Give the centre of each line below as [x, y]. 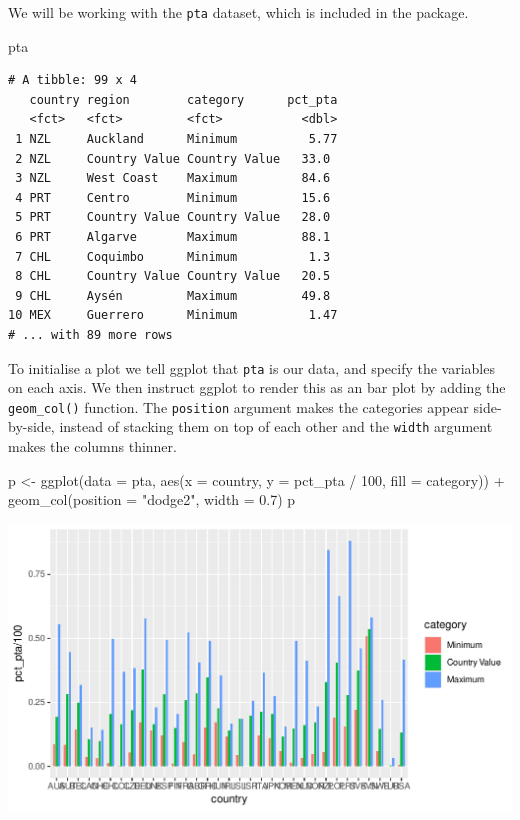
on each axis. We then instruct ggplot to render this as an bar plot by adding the [257, 387]
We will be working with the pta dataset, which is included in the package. [238, 12]
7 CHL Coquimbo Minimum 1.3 [173, 256]
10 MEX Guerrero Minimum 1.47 [173, 315]
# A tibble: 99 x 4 [72, 80]
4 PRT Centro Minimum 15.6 [173, 197]
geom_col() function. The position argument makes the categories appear [238, 406]
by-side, [31, 426]
